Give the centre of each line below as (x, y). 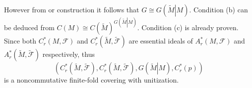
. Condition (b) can (219, 9)
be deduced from (29, 27)
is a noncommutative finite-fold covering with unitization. (92, 80)
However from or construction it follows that (72, 9)
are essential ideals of (161, 41)
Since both (20, 41)
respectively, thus (68, 54)
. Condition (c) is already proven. (188, 27)
